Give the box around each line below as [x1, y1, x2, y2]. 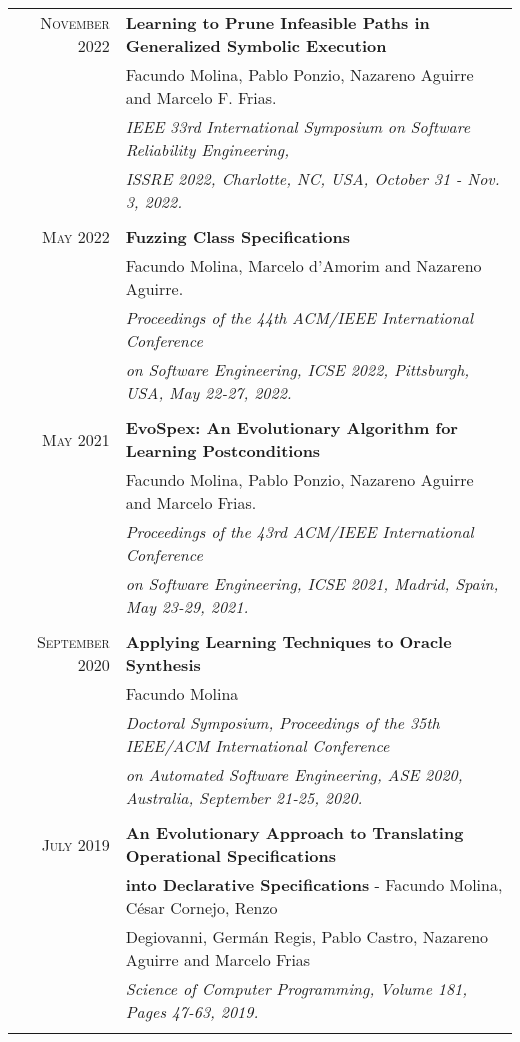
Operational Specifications [125, 844, 336, 867]
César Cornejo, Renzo [125, 896, 278, 919]
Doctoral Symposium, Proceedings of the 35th [125, 711, 440, 734]
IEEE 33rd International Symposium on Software [125, 115, 471, 138]
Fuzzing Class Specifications [125, 225, 350, 248]
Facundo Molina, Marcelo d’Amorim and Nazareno [125, 254, 482, 277]
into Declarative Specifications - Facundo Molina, [125, 873, 503, 896]
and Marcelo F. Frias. [125, 86, 277, 109]
